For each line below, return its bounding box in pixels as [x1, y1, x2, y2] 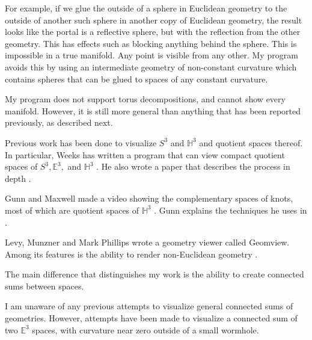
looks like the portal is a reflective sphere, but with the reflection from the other [5, 25, 301, 38]
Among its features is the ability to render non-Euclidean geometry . [5, 247, 258, 260]
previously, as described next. [5, 116, 113, 129]
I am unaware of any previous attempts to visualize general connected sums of [5, 300, 293, 312]
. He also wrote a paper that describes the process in [96, 160, 290, 173]
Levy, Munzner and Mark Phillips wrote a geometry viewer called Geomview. [5, 236, 290, 249]
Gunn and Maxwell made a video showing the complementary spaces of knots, [5, 192, 293, 205]
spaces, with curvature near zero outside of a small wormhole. [32, 323, 259, 336]
